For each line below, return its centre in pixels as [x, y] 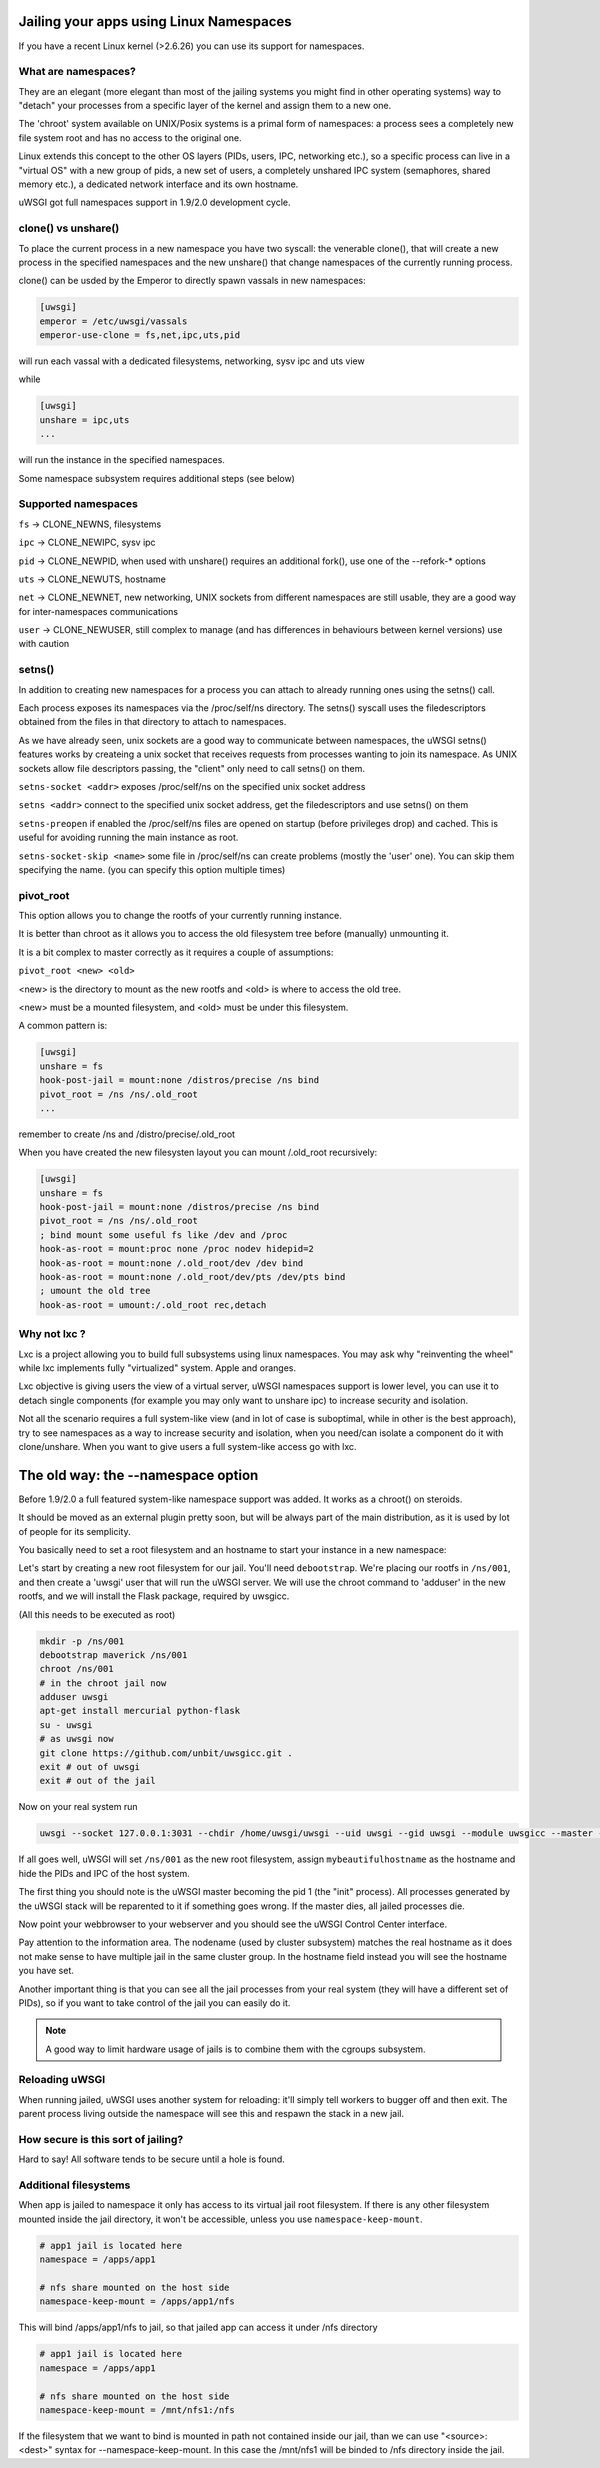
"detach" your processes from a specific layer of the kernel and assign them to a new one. [205, 106]
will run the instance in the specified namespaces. [121, 460]
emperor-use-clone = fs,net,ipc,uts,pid [139, 335]
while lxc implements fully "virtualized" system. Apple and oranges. [157, 1367]
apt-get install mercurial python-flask [139, 1711]
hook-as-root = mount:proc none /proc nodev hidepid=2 [176, 1249]
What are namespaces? [77, 72]
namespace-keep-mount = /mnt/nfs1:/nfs [137, 2409]
